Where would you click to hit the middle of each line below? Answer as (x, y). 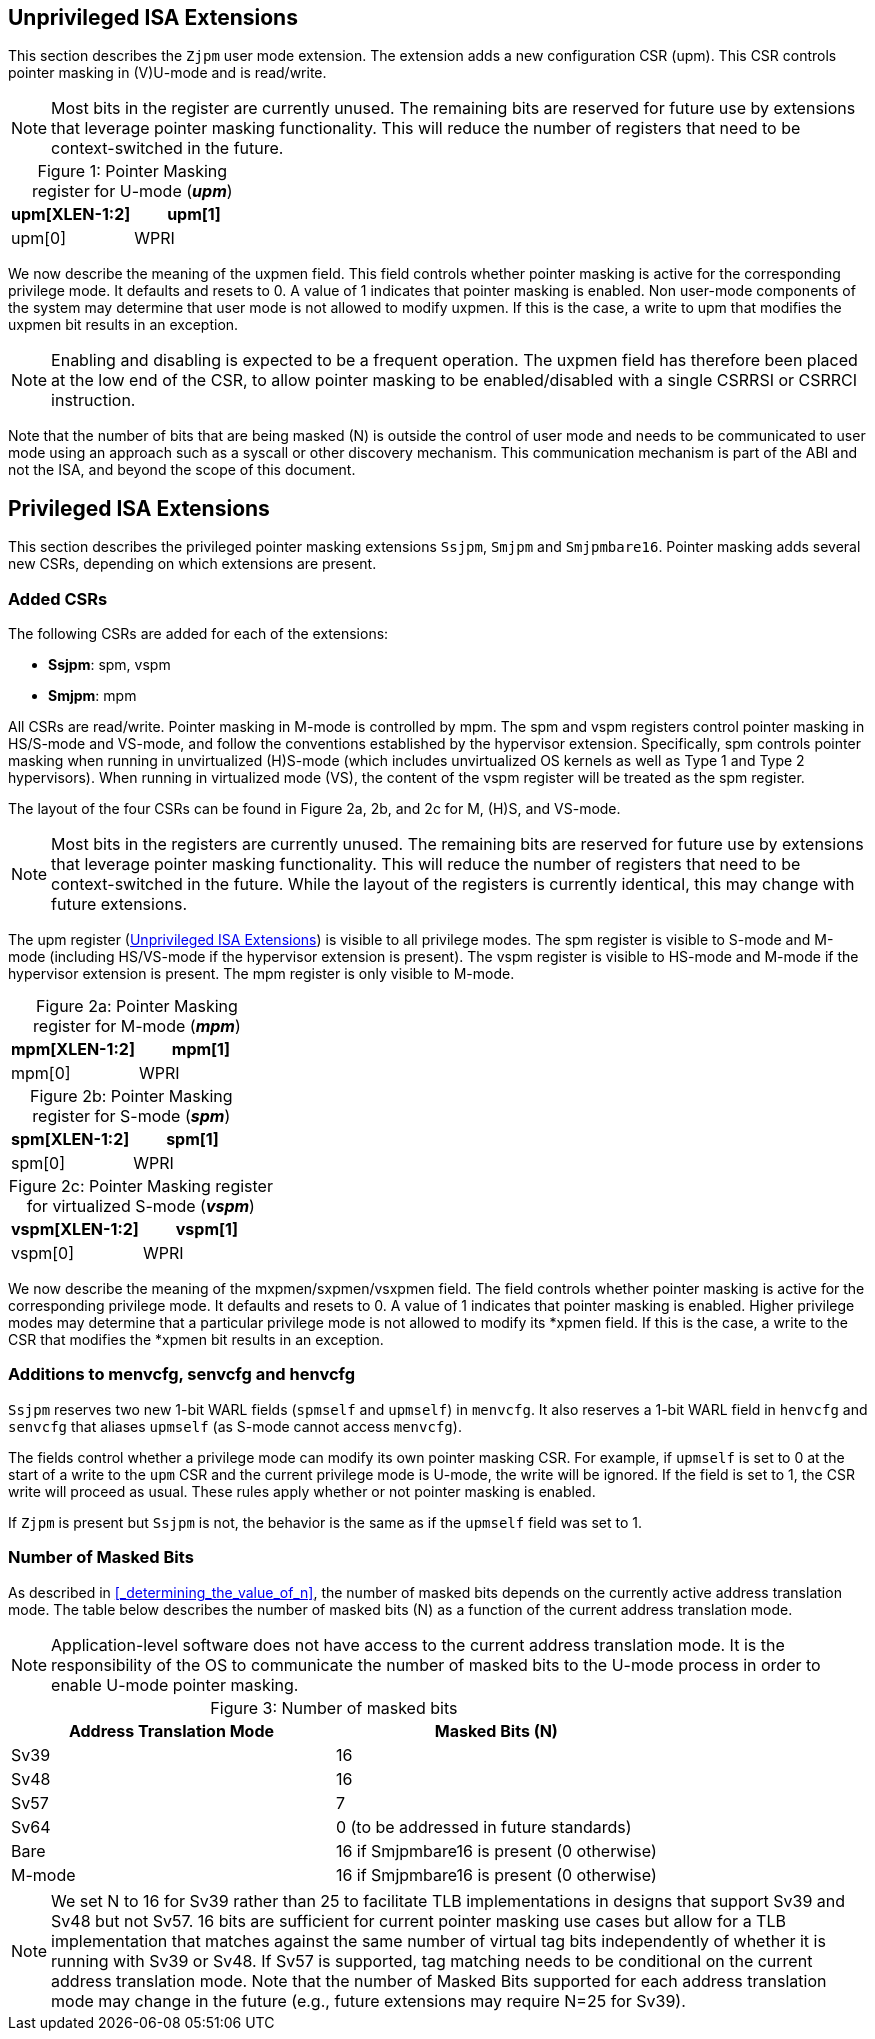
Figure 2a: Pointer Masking (137, 1006)
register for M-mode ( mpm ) (137, 1026)
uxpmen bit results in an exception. (123, 325)
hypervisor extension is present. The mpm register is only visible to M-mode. (261, 974)
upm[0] (39, 238)
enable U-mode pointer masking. (175, 1684)
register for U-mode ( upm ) (132, 191)
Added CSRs (58, 598)
